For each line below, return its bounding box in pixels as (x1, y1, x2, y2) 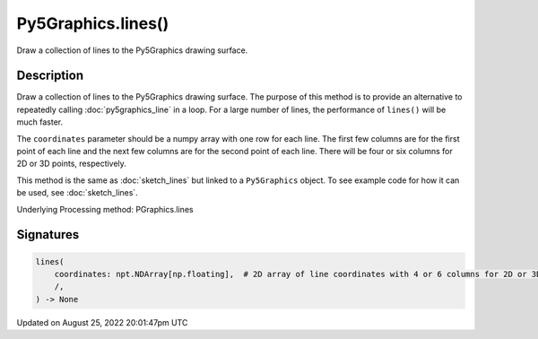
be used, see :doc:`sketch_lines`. (16, 187, 138, 198)
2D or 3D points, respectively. (16, 158, 127, 169)
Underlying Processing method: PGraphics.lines (16, 204, 194, 214)
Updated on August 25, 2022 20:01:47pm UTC (16, 317, 188, 327)
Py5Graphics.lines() (16, 13, 169, 33)
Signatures (16, 227, 80, 242)
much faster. (16, 117, 64, 127)
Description (16, 68, 84, 83)
